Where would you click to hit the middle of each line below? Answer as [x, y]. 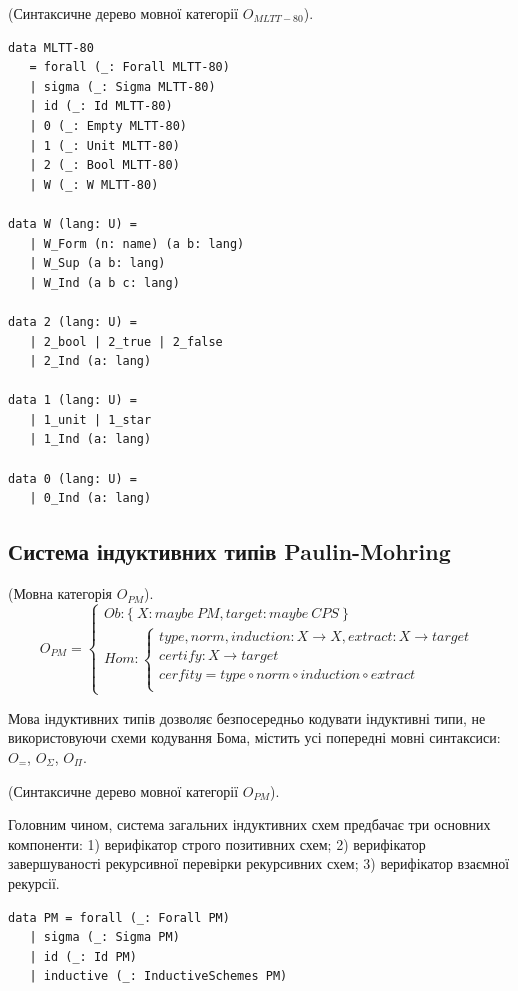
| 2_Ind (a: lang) [90, 361]
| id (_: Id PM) [83, 956]
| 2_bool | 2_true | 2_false [126, 341]
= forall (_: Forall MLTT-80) [129, 67]
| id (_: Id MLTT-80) [101, 106]
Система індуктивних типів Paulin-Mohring [229, 551]
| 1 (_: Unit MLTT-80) [104, 145]
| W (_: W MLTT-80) [94, 184]
